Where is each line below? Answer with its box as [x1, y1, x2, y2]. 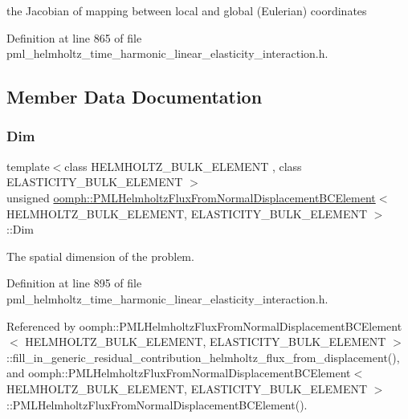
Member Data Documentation [6, 84, 263, 109]
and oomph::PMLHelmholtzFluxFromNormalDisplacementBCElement [6, 364, 351, 381]
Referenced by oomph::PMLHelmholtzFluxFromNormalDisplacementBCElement [6, 317, 402, 334]
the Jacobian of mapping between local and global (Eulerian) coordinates [6, 2, 367, 18]
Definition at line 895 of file [6, 275, 142, 291]
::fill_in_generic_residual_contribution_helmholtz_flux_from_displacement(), [6, 348, 400, 365]
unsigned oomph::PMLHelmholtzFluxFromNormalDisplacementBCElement [6, 189, 376, 205]
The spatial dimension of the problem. [6, 247, 194, 264]
